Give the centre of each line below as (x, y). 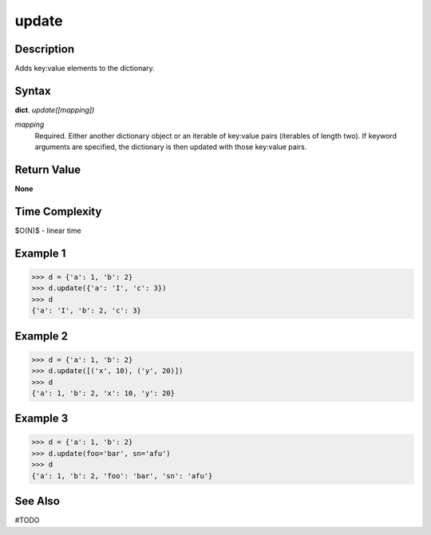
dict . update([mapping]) (55, 110)
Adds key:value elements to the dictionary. (85, 69)
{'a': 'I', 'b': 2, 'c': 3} (86, 311)
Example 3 (42, 419)
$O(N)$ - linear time (48, 230)
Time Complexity (58, 211)
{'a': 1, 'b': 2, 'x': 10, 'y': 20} (103, 393)
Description (45, 49)
